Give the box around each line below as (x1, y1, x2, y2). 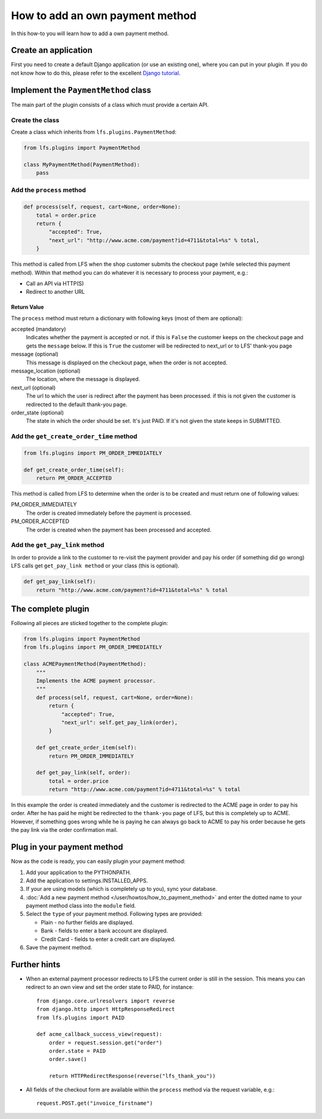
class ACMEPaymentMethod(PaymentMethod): (23, 660, 147, 668)
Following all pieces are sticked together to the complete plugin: (11, 620, 168, 627)
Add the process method (11, 186, 86, 194)
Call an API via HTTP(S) (26, 279, 84, 287)
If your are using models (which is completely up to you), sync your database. (26, 886, 218, 893)
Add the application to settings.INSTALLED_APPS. (26, 877, 148, 884)
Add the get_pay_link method (11, 541, 104, 549)
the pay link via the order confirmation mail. (11, 826, 118, 834)
